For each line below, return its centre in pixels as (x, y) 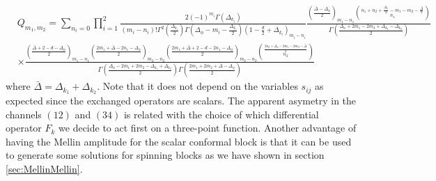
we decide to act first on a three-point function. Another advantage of (208, 128)
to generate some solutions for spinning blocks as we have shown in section (165, 155)
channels (24, 114)
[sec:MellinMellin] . (44, 169)
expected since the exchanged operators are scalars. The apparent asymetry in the (181, 101)
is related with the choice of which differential (221, 114)
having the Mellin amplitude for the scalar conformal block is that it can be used (179, 141)
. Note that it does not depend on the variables (197, 86)
